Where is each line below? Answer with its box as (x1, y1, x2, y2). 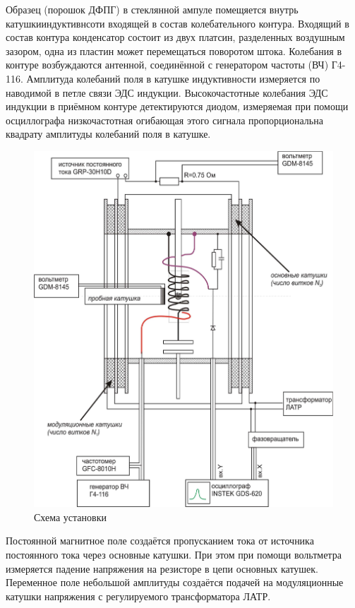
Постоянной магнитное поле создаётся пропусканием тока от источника (6, 533, 314, 548)
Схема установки (34, 509, 107, 524)
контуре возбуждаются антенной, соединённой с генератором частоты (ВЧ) (6, 57, 329, 72)
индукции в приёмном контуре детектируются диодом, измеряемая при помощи (6, 99, 349, 114)
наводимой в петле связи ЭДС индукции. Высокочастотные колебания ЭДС (6, 85, 328, 100)
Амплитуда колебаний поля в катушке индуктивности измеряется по (26, 71, 320, 85)
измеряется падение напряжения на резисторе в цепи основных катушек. (6, 561, 319, 576)
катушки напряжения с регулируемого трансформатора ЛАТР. (6, 588, 271, 603)
